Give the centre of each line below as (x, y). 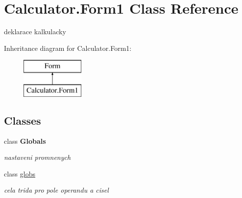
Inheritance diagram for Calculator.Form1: (68, 48)
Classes (23, 120)
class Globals (25, 141)
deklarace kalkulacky (35, 32)
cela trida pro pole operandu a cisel (56, 190)
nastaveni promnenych (37, 157)
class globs (20, 173)
